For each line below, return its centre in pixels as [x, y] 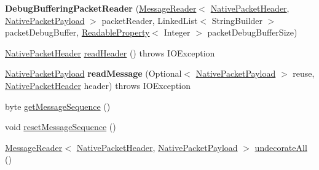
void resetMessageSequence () [61, 127]
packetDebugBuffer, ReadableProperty [77, 32]
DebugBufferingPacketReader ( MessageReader [101, 8]
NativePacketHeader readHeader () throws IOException [110, 52]
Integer [177, 32]
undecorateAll [281, 147]
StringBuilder [237, 20]
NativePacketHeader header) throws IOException [98, 85]
